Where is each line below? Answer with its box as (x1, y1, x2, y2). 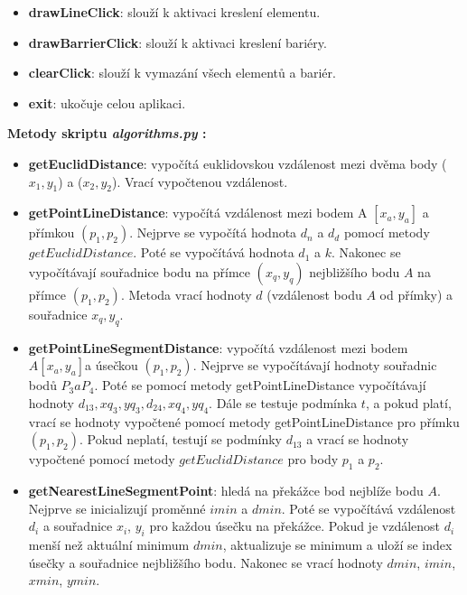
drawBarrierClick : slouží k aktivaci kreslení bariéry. (28, 33, 327, 51)
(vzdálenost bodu (266, 284, 362, 303)
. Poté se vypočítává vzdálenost (281, 498, 456, 517)
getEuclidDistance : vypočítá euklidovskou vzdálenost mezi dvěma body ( (28, 153, 447, 172)
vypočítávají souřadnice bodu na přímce (28, 262, 250, 281)
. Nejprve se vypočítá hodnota (129, 223, 297, 242)
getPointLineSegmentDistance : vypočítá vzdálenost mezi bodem (28, 338, 408, 357)
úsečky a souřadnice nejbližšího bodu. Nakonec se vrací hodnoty (28, 553, 383, 572)
